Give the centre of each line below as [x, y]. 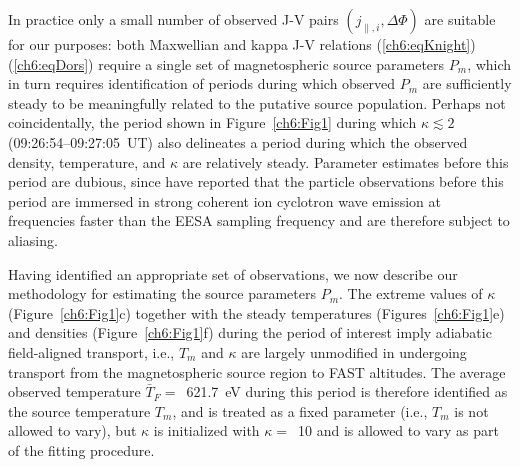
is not [471, 410]
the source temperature [79, 410]
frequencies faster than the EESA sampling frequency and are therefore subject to [259, 220]
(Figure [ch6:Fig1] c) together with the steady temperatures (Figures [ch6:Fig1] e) [256, 312]
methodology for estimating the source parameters [162, 293]
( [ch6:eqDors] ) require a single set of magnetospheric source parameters [226, 63]
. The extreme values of [411, 293]
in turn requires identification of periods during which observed [202, 83]
